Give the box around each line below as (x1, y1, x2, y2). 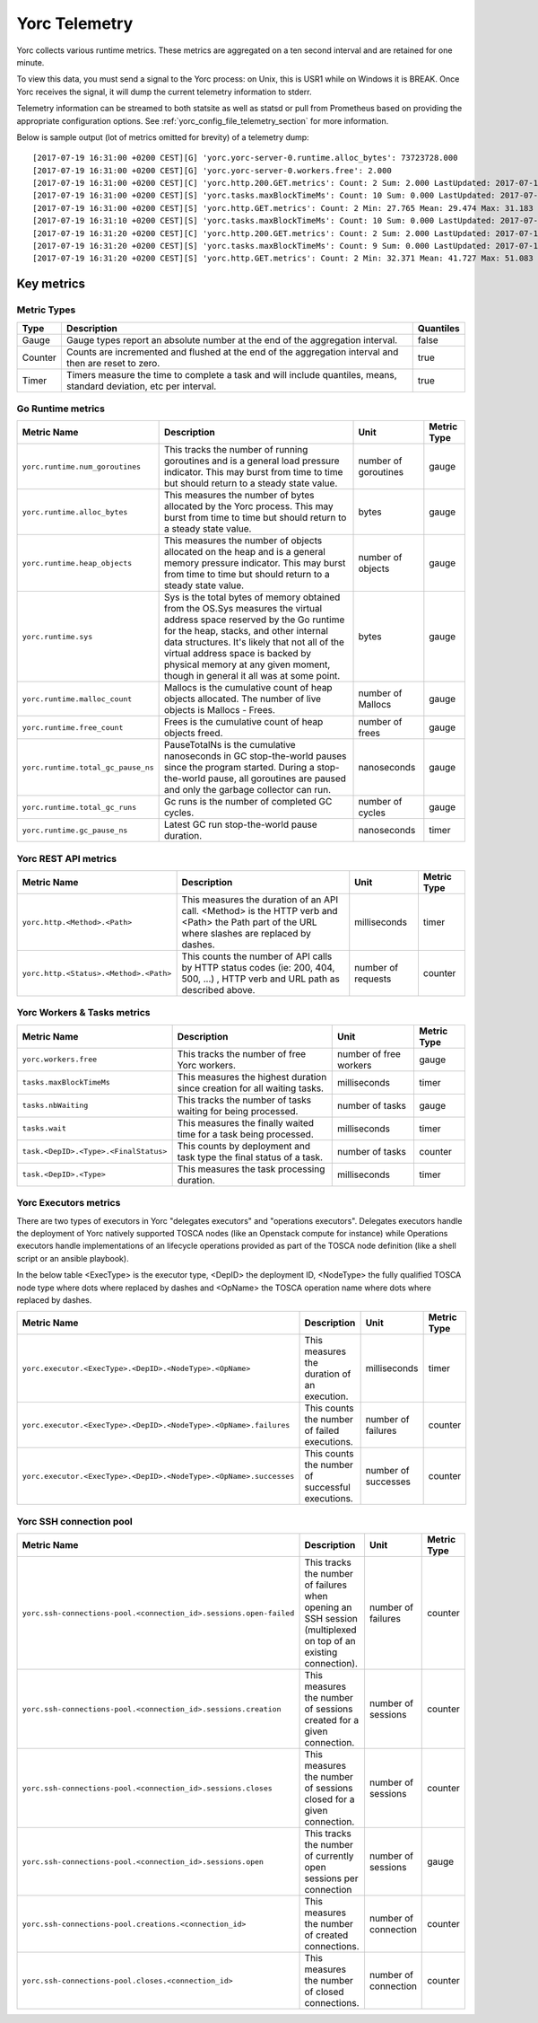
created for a (304, 1714, 360, 1727)
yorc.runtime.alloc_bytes (22, 507, 128, 516)
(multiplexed (304, 1623, 358, 1636)
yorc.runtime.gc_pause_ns (22, 825, 128, 835)
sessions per (304, 1872, 359, 1885)
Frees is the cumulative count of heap (164, 716, 324, 728)
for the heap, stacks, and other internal (164, 625, 329, 638)
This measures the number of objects (164, 534, 323, 547)
